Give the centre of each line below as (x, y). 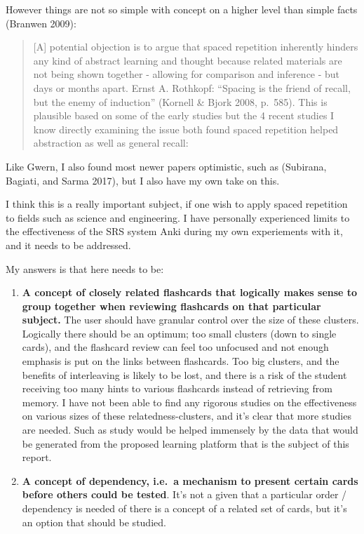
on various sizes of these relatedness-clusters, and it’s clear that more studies (187, 416)
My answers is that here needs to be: (85, 268)
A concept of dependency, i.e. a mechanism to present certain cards (190, 480)
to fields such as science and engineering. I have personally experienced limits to (178, 217)
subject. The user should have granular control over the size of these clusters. (190, 320)
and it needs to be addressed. (68, 245)
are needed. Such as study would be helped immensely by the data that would (190, 430)
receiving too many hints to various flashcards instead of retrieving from (177, 388)
